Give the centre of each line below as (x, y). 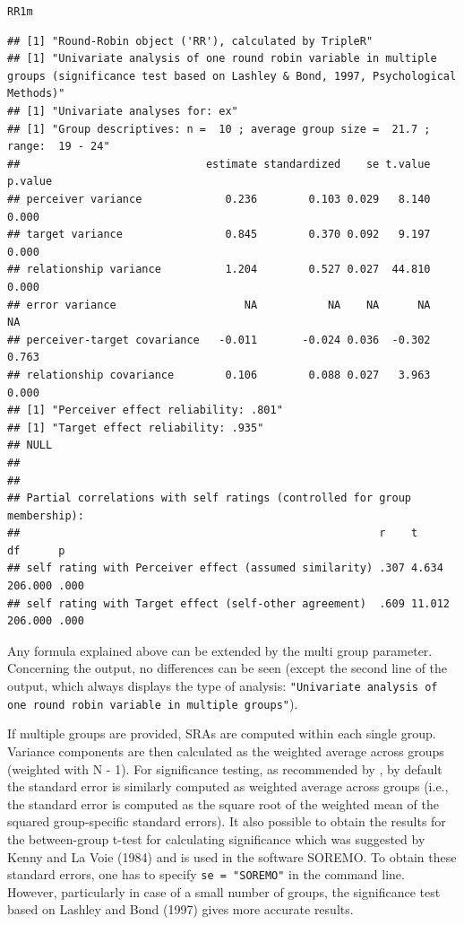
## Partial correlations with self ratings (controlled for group (210, 498)
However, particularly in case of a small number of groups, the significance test (224, 891)
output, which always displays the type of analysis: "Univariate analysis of (223, 686)
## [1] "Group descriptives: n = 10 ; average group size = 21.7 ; (219, 129)
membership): (46, 515)
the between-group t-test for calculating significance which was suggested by (216, 838)
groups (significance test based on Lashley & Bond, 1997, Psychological (232, 76)
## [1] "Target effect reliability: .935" (136, 428)
